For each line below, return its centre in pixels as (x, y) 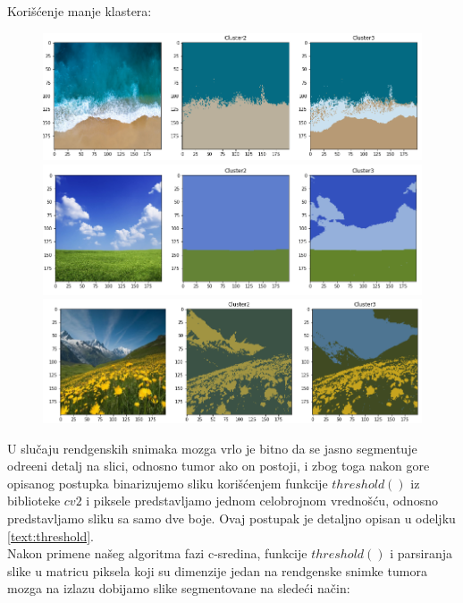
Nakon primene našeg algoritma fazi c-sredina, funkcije (157, 553)
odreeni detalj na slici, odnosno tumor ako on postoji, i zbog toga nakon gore (219, 466)
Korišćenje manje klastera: (80, 11)
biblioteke (34, 501)
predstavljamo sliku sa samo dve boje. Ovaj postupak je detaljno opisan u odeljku (231, 518)
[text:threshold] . (51, 535)
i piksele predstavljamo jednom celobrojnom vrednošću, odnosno (262, 501)
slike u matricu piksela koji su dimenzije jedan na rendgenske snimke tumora (217, 570)
